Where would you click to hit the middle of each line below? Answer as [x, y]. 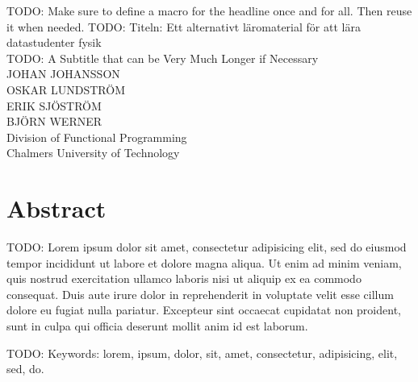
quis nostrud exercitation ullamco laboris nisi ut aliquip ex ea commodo [184, 278]
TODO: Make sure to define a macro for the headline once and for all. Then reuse [209, 10]
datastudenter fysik [54, 42]
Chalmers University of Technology [93, 153]
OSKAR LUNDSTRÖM [66, 89]
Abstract [56, 208]
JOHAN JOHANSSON [63, 74]
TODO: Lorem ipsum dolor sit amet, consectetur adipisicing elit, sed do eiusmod [207, 247]
